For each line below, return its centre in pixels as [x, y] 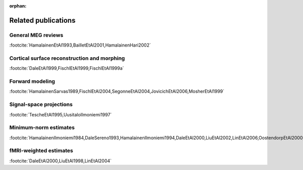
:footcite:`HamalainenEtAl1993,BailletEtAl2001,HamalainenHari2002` [80, 45]
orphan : [18, 6]
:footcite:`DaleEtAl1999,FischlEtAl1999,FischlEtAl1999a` [67, 68]
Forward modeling [32, 81]
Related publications [42, 20]
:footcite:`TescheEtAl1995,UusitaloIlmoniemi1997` [61, 114]
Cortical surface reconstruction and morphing [67, 58]
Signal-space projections [41, 105]
